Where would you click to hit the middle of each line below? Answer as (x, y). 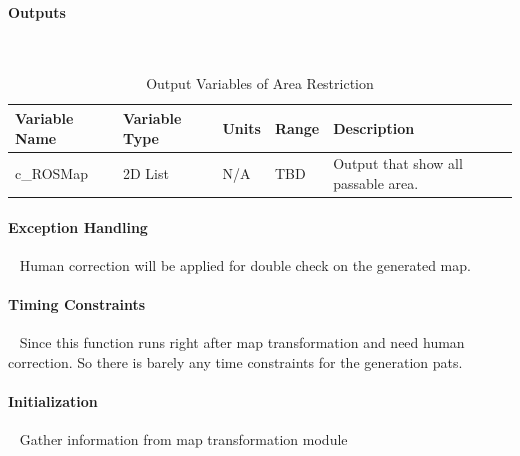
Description (374, 127)
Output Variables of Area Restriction (260, 83)
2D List (145, 173)
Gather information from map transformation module (183, 439)
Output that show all (398, 163)
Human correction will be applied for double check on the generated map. (245, 264)
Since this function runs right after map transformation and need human (242, 342)
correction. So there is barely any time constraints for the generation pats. (235, 361)
